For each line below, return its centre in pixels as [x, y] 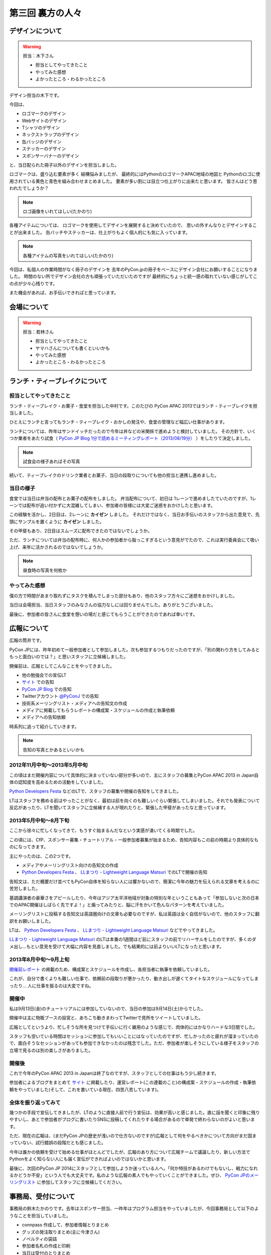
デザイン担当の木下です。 [36, 95]
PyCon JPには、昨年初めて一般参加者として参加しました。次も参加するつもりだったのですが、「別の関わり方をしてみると [134, 650]
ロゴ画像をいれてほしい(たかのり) [57, 211]
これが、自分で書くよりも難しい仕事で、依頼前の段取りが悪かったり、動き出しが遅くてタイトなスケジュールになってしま [134, 978]
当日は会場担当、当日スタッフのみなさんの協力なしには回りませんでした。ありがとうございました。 [112, 605]
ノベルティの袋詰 [39, 1239]
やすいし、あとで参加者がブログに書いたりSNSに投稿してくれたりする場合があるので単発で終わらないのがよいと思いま [132, 1119]
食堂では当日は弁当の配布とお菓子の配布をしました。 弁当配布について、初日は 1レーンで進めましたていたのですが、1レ [133, 498]
